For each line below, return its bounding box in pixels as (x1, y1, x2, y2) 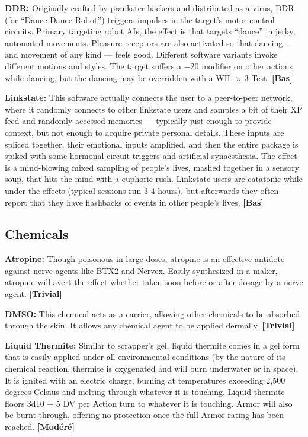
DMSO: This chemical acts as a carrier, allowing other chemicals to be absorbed (5, 307, 300, 320)
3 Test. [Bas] (244, 71, 293, 84)
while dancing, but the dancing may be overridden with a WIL (5, 71, 233, 84)
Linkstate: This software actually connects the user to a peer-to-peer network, (5, 91, 293, 104)
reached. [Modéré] (5, 420, 75, 433)
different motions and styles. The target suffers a (5, 59, 181, 72)
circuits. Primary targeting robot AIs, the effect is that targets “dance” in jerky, (5, 25, 296, 37)
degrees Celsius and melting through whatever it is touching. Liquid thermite (5, 385, 285, 398)
